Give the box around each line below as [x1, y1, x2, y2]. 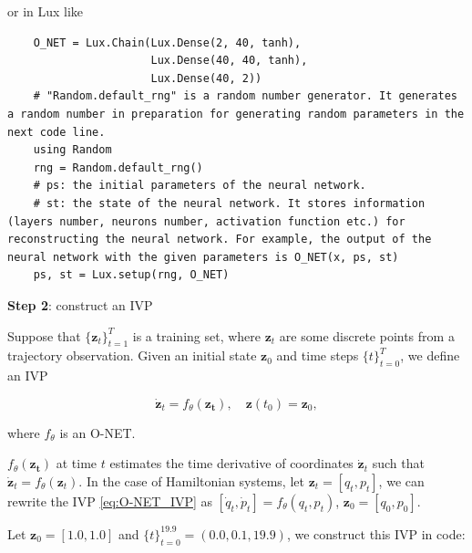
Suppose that [7, 326, 81, 345]
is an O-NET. [59, 423, 136, 442]
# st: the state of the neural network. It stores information [33, 196, 426, 210]
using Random [33, 143, 112, 157]
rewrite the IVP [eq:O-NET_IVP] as [7, 491, 213, 510]
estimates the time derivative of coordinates [109, 454, 354, 473]
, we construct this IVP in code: [286, 524, 466, 543]
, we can [378, 471, 425, 490]
